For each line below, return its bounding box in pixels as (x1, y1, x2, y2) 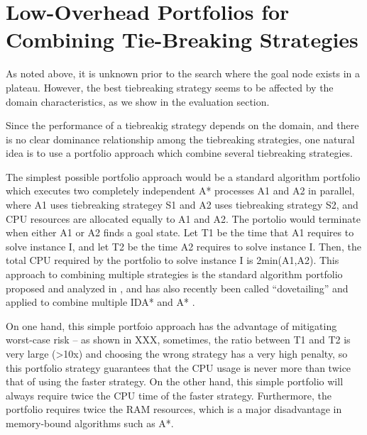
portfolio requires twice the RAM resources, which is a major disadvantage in (6, 402, 342, 417)
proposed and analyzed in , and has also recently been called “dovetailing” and (6, 280, 349, 295)
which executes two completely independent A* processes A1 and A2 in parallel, (6, 183, 355, 198)
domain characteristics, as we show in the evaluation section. (6, 94, 270, 109)
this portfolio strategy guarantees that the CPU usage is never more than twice (6, 360, 351, 375)
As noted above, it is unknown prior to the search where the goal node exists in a (6, 66, 361, 81)
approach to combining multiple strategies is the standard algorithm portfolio (6, 267, 343, 282)
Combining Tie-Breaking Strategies (6, 25, 358, 54)
